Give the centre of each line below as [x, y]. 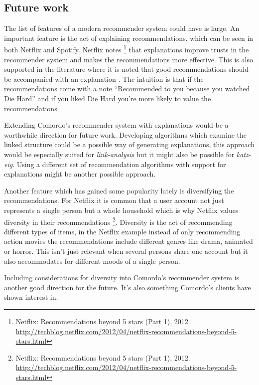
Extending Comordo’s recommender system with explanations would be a [116, 125]
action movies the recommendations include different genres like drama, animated [129, 241]
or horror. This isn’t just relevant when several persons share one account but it [126, 251]
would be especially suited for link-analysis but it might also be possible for [119, 154]
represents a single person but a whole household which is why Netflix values [121, 210]
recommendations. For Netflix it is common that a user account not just [114, 200]
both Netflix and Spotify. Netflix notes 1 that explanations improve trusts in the [127, 49]
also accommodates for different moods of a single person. [92, 261]
